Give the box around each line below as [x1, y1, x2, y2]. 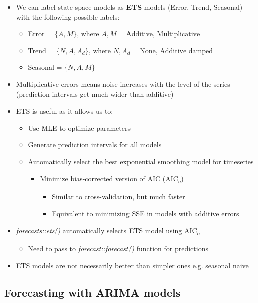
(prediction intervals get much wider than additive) [16, 88, 174, 99]
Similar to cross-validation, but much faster [52, 191, 185, 201]
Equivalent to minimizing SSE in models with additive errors [52, 208, 239, 219]
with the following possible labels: [16, 11, 120, 22]
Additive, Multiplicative [126, 31, 200, 38]
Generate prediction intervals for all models [28, 139, 162, 150]
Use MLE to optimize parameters [28, 122, 131, 133]
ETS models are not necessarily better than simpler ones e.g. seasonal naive [16, 260, 249, 270]
